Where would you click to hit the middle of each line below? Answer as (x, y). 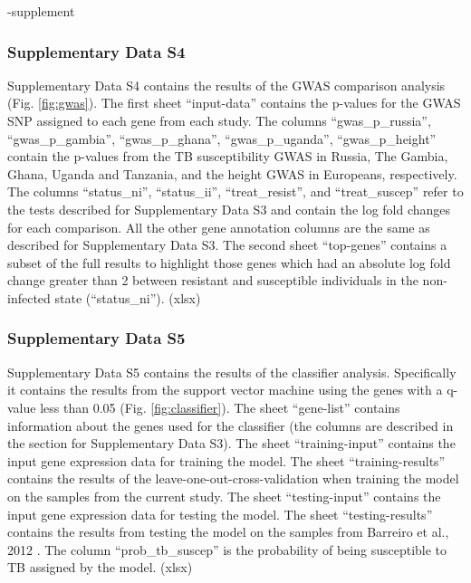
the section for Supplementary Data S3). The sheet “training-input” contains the (231, 443)
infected (29, 297)
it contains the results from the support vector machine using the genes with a (225, 390)
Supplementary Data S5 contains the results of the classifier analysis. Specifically (232, 372)
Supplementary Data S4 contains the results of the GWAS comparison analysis (226, 85)
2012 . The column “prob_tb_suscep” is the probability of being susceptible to (227, 549)
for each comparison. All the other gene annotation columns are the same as (219, 227)
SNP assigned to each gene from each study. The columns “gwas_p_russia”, (219, 120)
